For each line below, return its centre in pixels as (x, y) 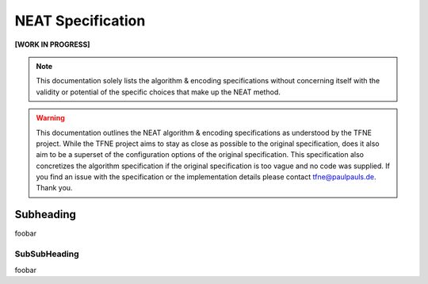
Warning (50, 118)
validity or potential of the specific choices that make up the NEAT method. (158, 92)
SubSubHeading (47, 254)
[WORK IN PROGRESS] (52, 44)
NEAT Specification (80, 21)
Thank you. (54, 188)
